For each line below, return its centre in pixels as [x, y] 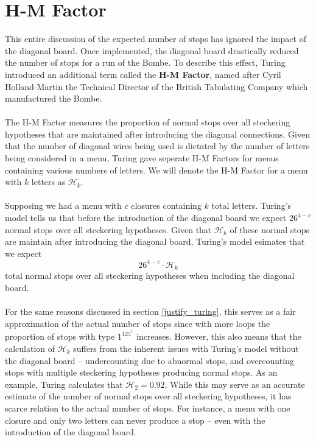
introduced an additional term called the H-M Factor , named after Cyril [143, 74]
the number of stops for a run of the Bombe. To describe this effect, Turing [145, 62]
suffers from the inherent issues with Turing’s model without [186, 348]
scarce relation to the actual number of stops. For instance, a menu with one [148, 408]
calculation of [30, 348]
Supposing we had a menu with [63, 205]
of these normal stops [269, 229]
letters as [48, 182]
